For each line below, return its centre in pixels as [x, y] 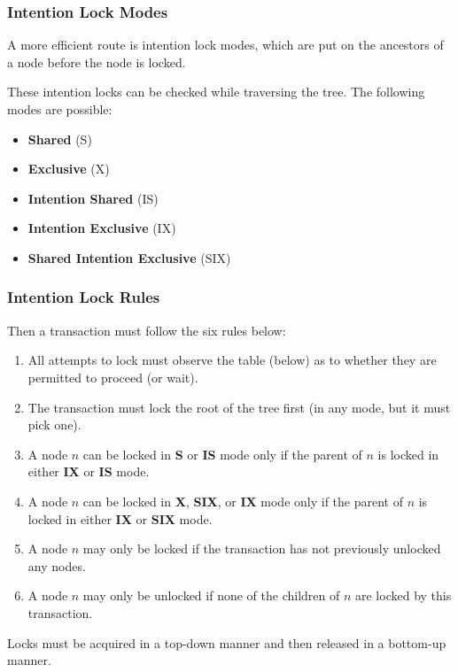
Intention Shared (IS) [93, 198]
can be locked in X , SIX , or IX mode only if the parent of [243, 501]
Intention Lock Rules [84, 297]
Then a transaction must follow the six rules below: [147, 330]
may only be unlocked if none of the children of [211, 595]
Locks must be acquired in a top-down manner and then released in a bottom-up [227, 642]
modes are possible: [60, 109]
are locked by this [403, 595]
